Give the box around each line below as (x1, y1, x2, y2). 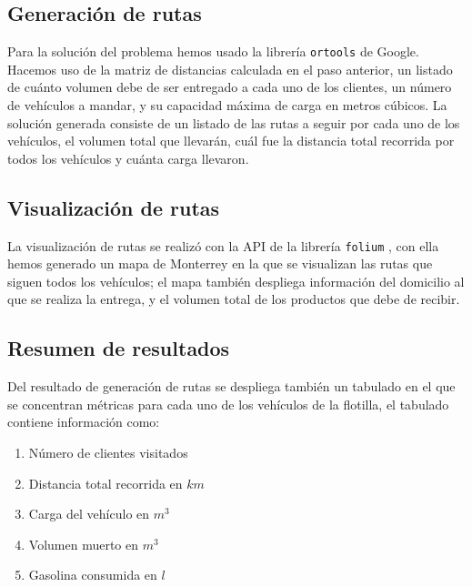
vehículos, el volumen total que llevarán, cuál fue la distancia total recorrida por (7, 131, 455, 150)
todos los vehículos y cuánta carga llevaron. (7, 148, 249, 167)
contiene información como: (7, 412, 160, 431)
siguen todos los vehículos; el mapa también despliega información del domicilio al (7, 271, 465, 290)
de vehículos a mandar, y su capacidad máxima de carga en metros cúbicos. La (7, 96, 447, 115)
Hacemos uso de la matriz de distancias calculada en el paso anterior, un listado (7, 59, 453, 78)
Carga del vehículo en (28, 504, 150, 523)
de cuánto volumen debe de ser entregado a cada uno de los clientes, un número (7, 77, 452, 96)
